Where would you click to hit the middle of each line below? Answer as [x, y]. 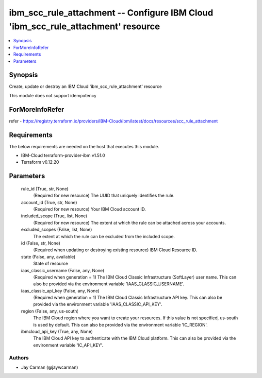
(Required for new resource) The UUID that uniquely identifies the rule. [104, 196]
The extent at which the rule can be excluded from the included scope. [104, 236]
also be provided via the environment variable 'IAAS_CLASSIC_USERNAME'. [109, 284]
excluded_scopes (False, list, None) [57, 230]
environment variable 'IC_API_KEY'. [68, 345]
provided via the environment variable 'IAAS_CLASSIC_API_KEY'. [98, 304]
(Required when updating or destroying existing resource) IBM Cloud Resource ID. [115, 250]
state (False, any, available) [48, 257]
